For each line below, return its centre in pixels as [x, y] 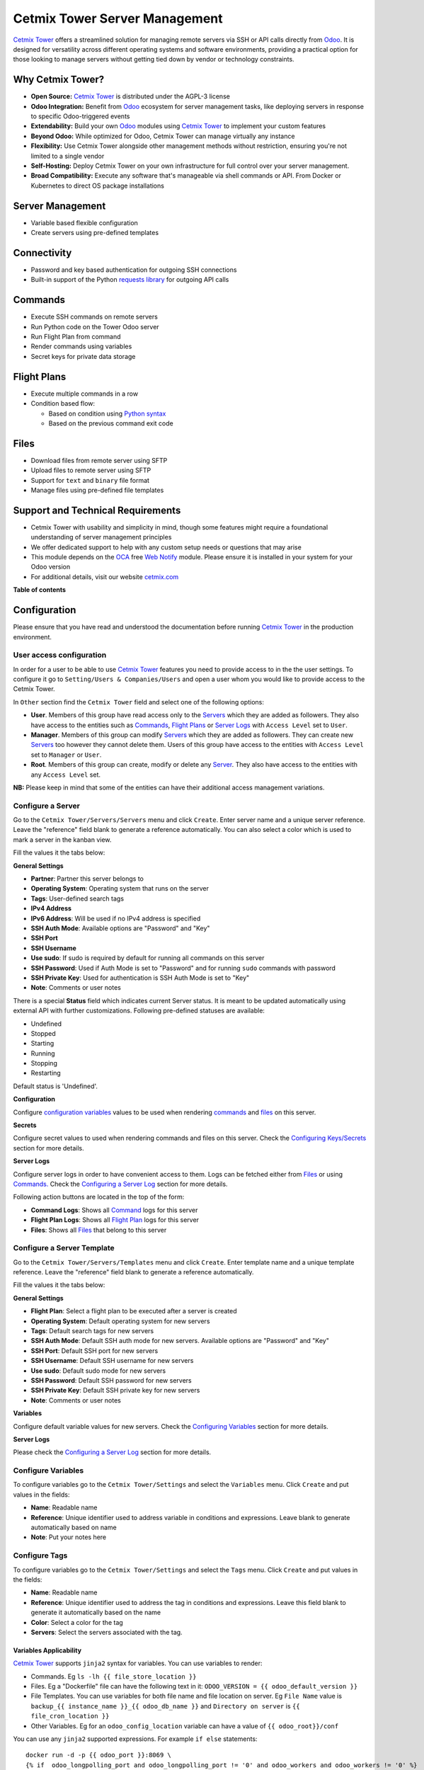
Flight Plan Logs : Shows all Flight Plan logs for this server [115, 1220]
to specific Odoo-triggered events [80, 116]
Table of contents [40, 590]
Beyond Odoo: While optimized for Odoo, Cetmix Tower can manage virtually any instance [163, 136]
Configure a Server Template [64, 1248]
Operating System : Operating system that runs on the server [120, 889]
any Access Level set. [65, 775]
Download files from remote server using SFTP [99, 460]
